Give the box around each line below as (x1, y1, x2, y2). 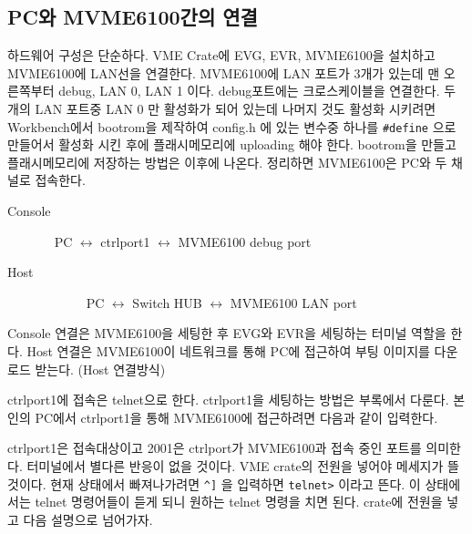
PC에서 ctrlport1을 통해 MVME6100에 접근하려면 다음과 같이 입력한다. (35, 407, 438, 426)
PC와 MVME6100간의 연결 (7, 3, 258, 31)
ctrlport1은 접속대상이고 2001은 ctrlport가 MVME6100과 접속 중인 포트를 (7, 438, 422, 457)
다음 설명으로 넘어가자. (23, 509, 153, 529)
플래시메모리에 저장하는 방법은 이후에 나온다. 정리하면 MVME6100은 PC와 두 (7, 152, 447, 171)
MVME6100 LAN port (230, 293, 357, 312)
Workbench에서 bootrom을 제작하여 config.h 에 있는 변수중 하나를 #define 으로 (7, 117, 457, 136)
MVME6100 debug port (178, 231, 312, 251)
